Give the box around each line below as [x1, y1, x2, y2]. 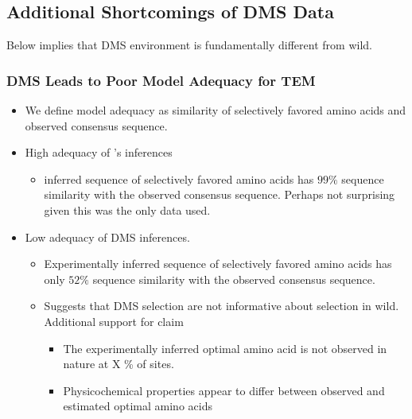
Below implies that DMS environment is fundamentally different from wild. [6, 37, 372, 53]
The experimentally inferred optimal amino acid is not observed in [63, 339, 387, 356]
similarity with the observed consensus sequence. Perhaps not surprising [44, 186, 395, 203]
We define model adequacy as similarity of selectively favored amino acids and [25, 102, 406, 118]
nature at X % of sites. [63, 355, 174, 372]
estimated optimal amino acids [63, 398, 212, 414]
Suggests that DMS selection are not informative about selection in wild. [44, 297, 399, 314]
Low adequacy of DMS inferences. [25, 228, 190, 245]
